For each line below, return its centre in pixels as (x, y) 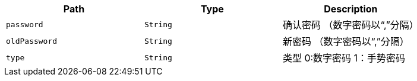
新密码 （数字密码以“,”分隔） (346, 41)
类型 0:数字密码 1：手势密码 (344, 58)
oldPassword (32, 41)
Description (351, 9)
